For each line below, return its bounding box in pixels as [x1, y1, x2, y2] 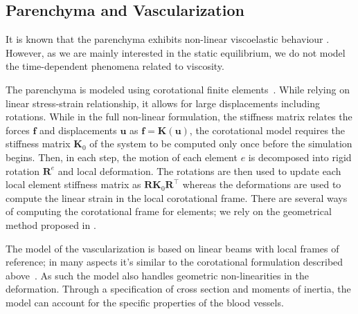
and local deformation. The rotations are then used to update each [57, 163, 341, 178]
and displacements [39, 122, 117, 137]
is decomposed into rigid [248, 149, 352, 164]
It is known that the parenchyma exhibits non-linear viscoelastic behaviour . [6, 32, 330, 46]
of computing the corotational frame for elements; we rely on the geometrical [6, 204, 332, 219]
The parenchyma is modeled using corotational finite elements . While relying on [6, 82, 350, 96]
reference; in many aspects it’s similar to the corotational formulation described [6, 255, 343, 269]
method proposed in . [6, 217, 96, 232]
